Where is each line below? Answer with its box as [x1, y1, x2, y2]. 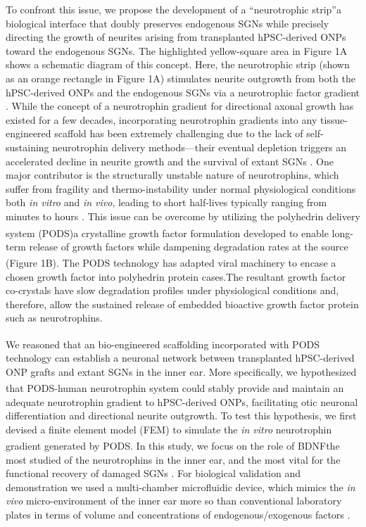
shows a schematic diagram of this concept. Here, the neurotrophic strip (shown [6, 57, 350, 72]
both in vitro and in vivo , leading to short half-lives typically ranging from [6, 195, 327, 210]
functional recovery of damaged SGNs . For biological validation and [6, 466, 301, 481]
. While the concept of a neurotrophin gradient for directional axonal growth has [6, 99, 354, 113]
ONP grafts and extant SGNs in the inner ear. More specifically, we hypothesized [6, 364, 357, 379]
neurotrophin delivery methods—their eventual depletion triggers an [52, 139, 346, 154]
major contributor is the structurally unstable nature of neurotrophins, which [6, 167, 339, 182]
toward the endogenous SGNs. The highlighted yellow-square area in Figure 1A [6, 43, 348, 58]
